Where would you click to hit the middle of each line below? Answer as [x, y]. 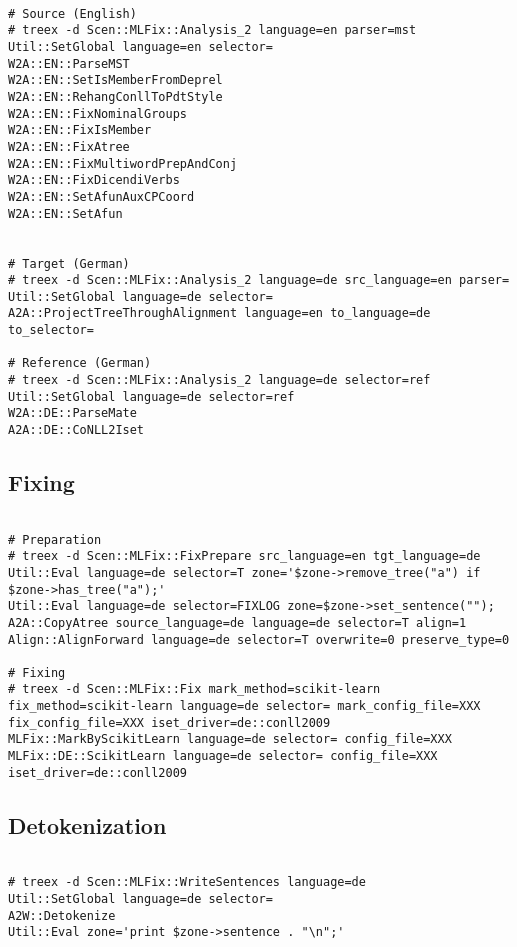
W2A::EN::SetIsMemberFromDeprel [115, 80]
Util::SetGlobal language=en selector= [140, 46]
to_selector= [51, 330]
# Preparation [55, 539]
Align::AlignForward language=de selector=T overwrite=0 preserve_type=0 [259, 639]
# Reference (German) [80, 363]
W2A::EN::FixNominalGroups [97, 113]
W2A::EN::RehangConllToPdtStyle [115, 96]
